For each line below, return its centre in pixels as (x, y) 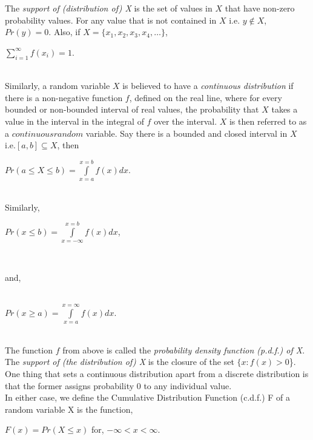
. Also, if (64, 32)
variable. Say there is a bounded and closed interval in (186, 133)
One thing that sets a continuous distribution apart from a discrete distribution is (157, 374)
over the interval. (186, 121)
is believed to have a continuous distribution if (208, 86)
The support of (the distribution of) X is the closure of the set (120, 362)
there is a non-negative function (64, 97)
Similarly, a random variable (58, 86)
